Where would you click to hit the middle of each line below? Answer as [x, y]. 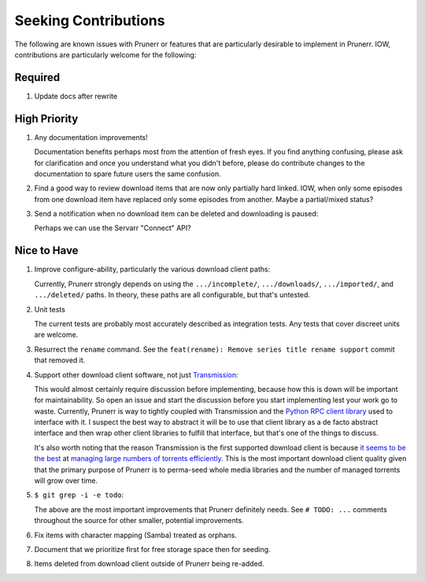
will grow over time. [66, 481]
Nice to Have [46, 250]
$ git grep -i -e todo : [79, 495]
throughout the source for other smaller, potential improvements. [139, 521]
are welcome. [56, 335]
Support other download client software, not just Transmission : [136, 374]
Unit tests [50, 309]
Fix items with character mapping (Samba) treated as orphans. [136, 535]
